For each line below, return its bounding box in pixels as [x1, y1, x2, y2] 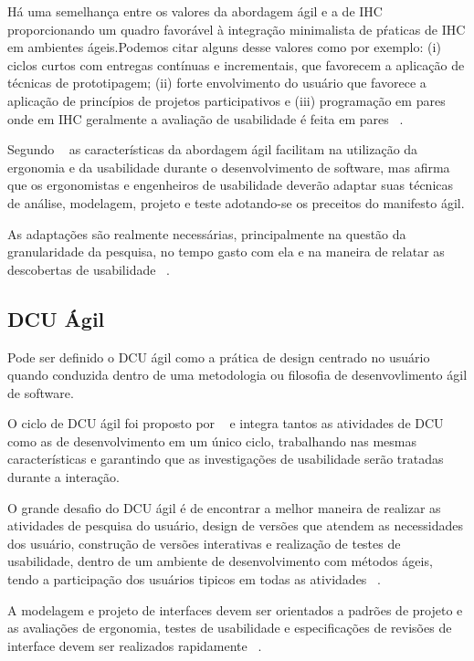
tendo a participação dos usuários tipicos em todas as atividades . [7, 570, 381, 589]
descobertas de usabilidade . [7, 259, 171, 278]
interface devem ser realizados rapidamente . [7, 635, 262, 655]
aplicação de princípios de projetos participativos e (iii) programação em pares [7, 90, 446, 110]
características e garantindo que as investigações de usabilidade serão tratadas [7, 449, 444, 468]
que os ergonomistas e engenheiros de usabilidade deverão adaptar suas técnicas [7, 175, 454, 194]
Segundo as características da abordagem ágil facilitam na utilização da [7, 140, 418, 159]
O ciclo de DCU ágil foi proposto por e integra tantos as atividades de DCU [7, 414, 444, 433]
